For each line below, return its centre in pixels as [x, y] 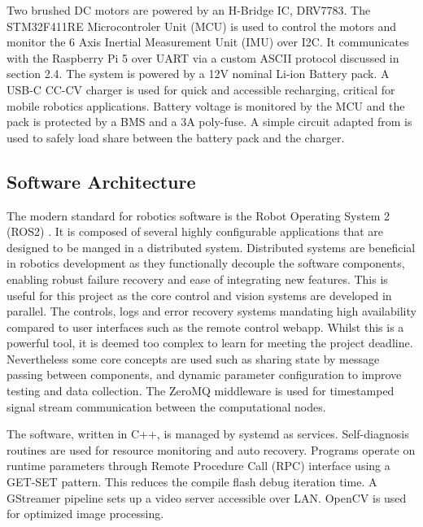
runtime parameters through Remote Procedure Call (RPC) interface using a [198, 466]
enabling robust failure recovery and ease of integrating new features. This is [197, 279]
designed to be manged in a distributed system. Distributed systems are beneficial [211, 247]
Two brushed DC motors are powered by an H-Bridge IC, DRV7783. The [189, 10]
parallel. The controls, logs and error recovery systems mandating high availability [211, 311]
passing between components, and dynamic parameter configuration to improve [204, 375]
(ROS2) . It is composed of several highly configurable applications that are [195, 231]
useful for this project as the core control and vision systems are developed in [199, 295]
